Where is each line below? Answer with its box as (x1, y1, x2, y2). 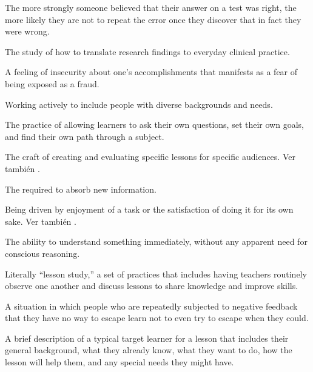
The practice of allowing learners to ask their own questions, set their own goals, (5, 118, 304, 131)
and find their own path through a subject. (5, 130, 164, 142)
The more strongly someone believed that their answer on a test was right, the (5, 1, 297, 13)
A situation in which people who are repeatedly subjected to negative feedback (5, 299, 298, 312)
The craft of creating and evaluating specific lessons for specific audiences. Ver (5, 150, 295, 163)
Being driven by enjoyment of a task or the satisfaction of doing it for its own (5, 203, 294, 216)
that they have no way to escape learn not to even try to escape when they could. (5, 311, 309, 324)
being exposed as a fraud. (5, 77, 99, 90)
